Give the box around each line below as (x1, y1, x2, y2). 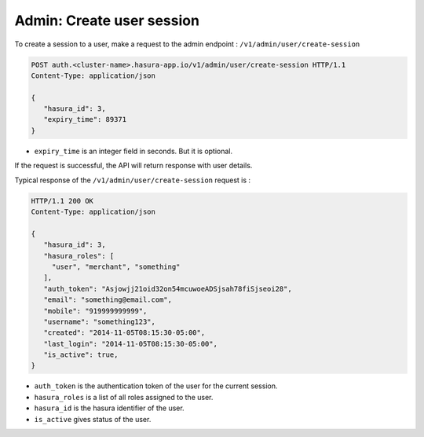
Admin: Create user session (14, 12, 200, 29)
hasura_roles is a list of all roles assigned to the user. (34, 392, 214, 402)
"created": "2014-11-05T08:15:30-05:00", (43, 329, 206, 337)
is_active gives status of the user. (34, 414, 152, 424)
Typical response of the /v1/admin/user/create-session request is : (14, 175, 251, 185)
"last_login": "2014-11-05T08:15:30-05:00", (43, 339, 217, 348)
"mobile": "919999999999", (43, 307, 148, 315)
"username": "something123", (43, 317, 156, 326)
